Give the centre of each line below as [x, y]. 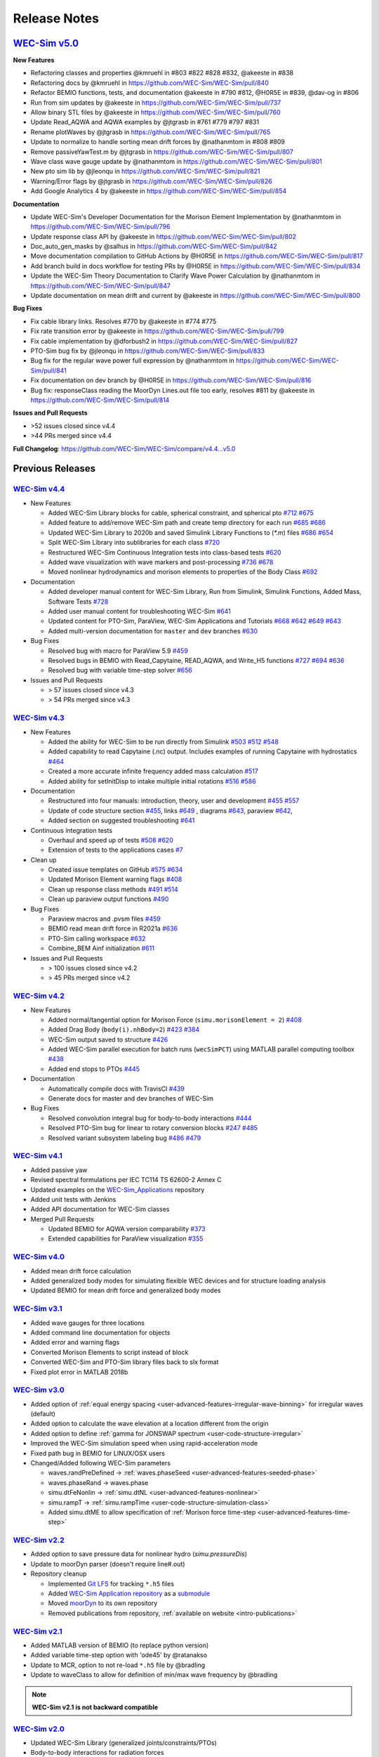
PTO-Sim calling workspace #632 [97, 938]
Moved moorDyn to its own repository [103, 1603]
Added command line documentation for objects [100, 1333]
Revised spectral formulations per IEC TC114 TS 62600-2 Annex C [126, 1180]
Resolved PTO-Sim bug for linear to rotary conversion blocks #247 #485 [153, 1128]
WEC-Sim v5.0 [46, 43]
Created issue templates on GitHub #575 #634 [115, 870]
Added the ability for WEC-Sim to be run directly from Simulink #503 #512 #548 [163, 742]
